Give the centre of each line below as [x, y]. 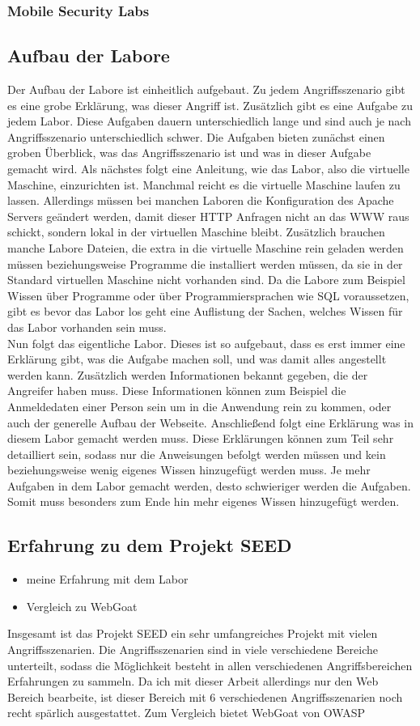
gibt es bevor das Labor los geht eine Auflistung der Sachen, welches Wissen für [205, 311]
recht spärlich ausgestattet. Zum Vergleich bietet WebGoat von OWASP [187, 713]
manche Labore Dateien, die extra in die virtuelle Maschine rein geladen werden [206, 247]
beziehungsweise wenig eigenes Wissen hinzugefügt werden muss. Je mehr [189, 470]
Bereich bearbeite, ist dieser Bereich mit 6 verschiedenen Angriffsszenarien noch [205, 696]
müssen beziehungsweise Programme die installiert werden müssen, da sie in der [205, 263]
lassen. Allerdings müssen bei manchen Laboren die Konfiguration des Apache [201, 200]
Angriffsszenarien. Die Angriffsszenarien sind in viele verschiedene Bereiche [193, 650]
